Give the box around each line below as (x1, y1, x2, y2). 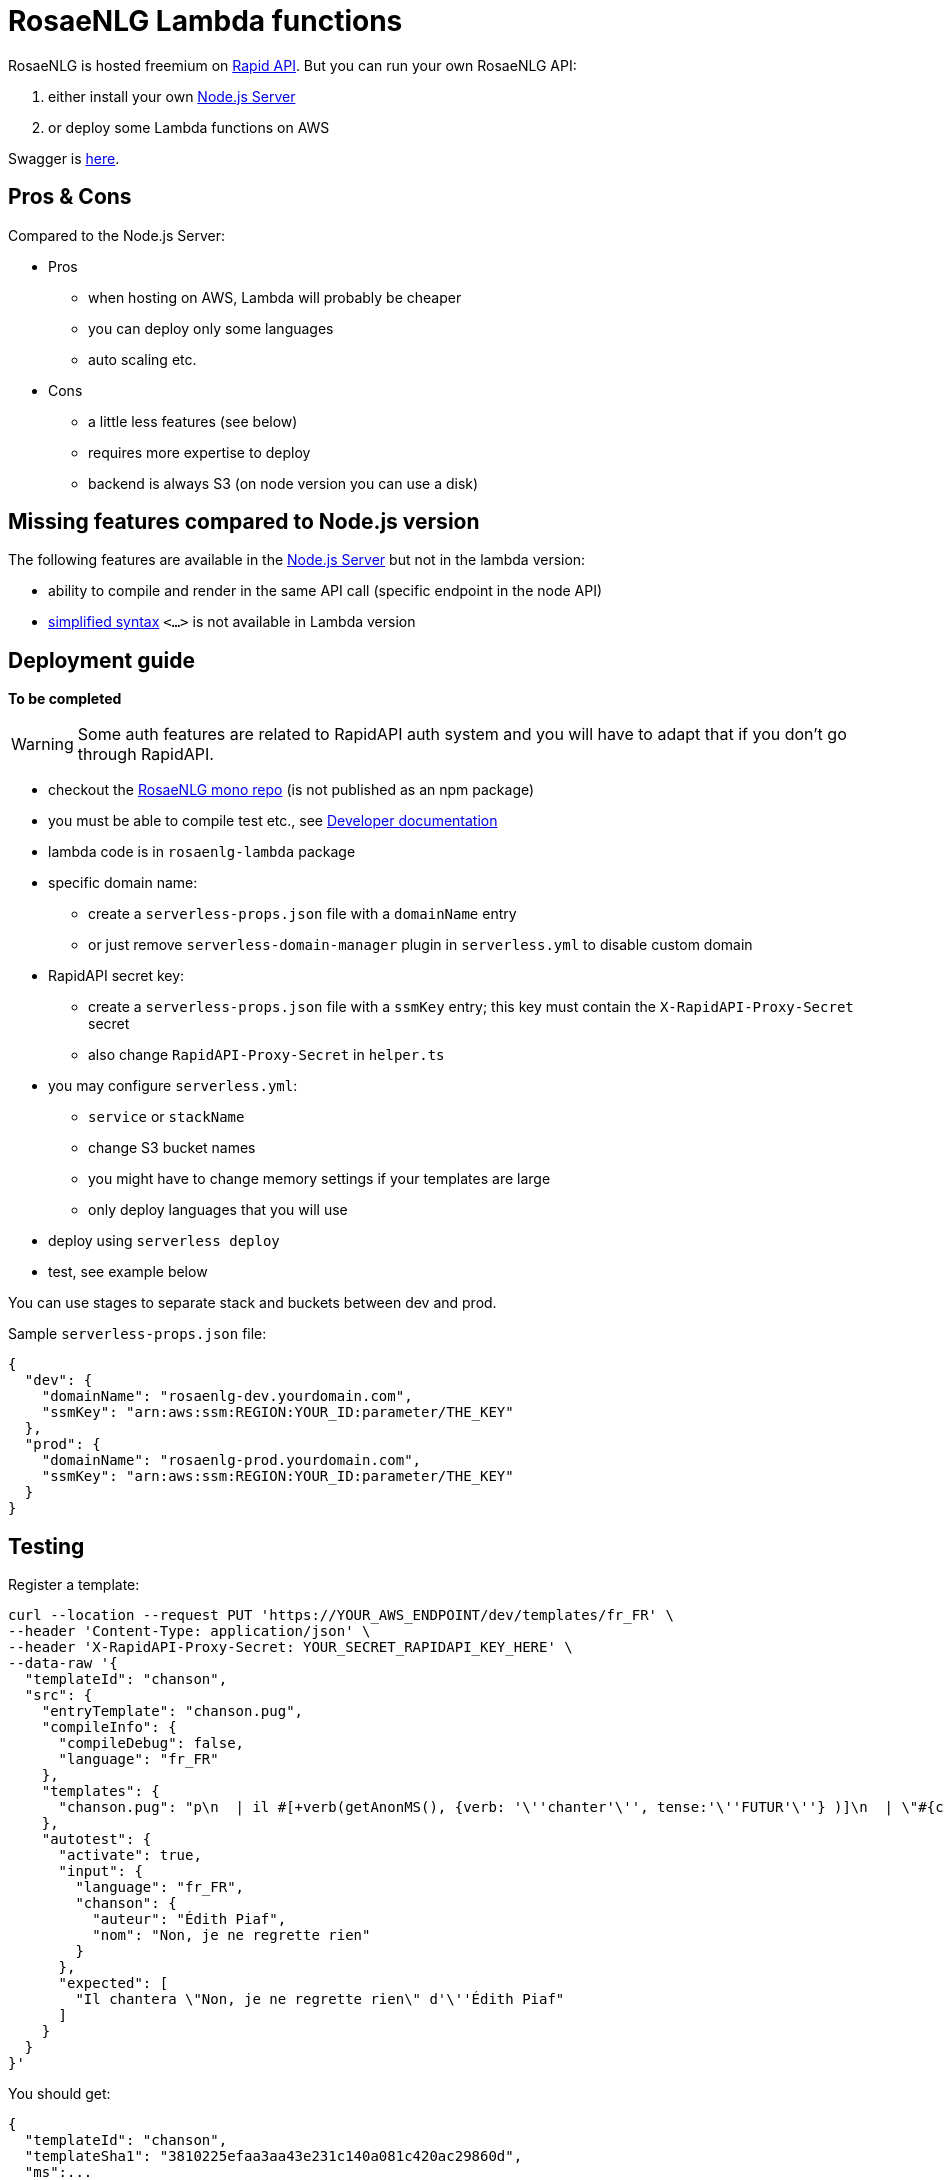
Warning (11, 734, 74, 755)
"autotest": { (41, 1831, 152, 1848)
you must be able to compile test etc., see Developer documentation (48, 812, 498, 830)
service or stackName (88, 1108, 245, 1126)
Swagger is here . (8, 149, 120, 167)
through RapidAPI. (77, 744, 214, 765)
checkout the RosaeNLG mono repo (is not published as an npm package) (48, 781, 535, 799)
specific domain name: (48, 874, 198, 892)
